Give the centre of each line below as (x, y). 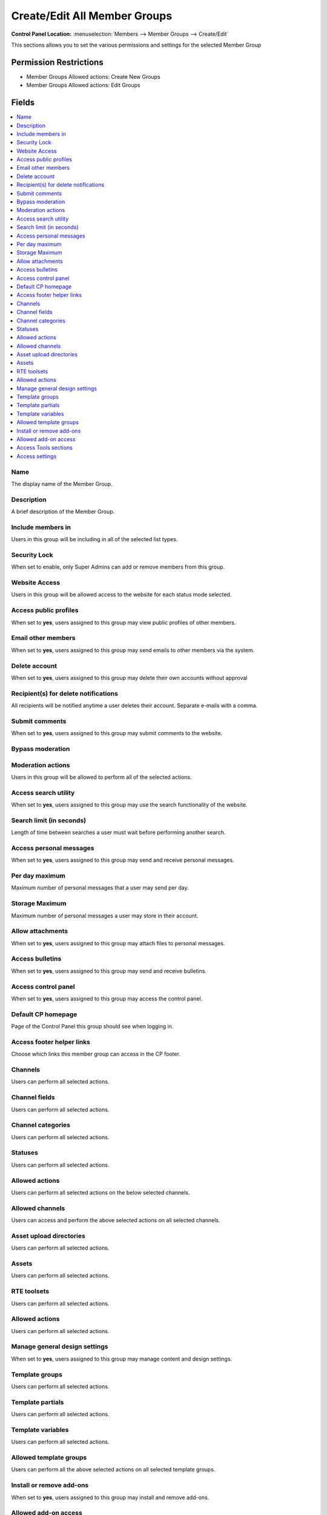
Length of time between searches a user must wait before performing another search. (118, 833)
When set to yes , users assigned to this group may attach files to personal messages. (118, 943)
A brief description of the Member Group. (63, 511)
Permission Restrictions (57, 62)
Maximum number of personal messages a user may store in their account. (105, 916)
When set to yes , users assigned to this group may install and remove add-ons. (110, 1497)
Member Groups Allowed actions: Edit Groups (83, 85)
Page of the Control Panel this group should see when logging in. (92, 1027)
